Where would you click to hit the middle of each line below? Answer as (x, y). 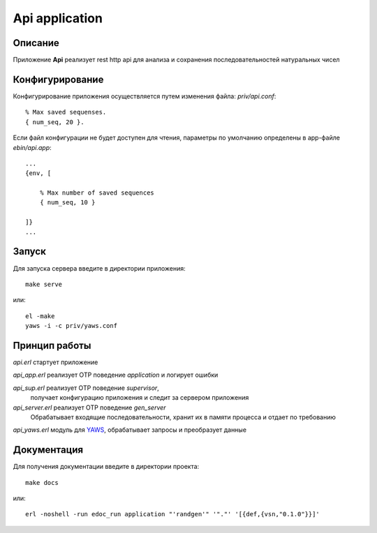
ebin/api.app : (32, 147)
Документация (48, 450)
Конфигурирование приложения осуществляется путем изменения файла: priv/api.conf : (145, 96)
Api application (58, 18)
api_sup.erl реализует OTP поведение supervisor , (86, 388)
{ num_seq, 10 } (67, 203)
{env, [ (38, 173)
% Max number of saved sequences (97, 193)
